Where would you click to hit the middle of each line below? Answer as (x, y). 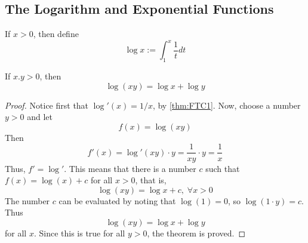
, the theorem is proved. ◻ (196, 233)
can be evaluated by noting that (117, 200)
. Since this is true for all (79, 233)
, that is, (151, 180)
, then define (56, 34)
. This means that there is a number (130, 168)
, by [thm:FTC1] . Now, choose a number (227, 105)
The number (27, 200)
